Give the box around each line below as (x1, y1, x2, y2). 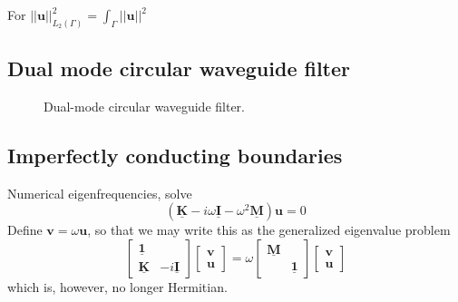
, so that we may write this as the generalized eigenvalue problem (87, 220, 451, 239)
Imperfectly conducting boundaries (7, 141, 343, 170)
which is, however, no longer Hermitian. (7, 278, 228, 297)
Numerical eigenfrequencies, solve (7, 183, 192, 202)
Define (7, 220, 43, 239)
